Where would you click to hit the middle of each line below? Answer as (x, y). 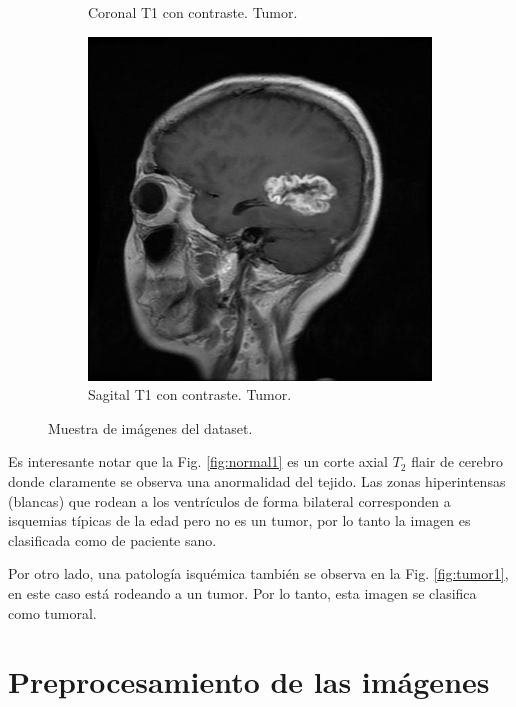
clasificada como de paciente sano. (112, 539)
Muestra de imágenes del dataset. (150, 427)
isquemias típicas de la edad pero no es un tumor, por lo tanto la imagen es (239, 520)
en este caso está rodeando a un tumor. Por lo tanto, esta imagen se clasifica (242, 592)
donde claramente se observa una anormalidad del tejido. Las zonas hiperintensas (257, 480)
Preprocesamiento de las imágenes (249, 681)
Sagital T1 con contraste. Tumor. (190, 394)
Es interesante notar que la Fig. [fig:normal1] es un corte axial (198, 461)
